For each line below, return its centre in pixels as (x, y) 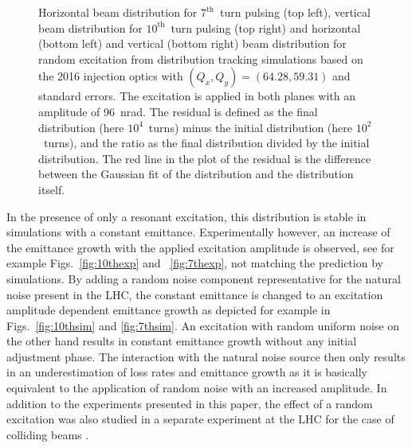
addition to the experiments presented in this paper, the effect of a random (190, 403)
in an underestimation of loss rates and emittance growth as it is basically (187, 372)
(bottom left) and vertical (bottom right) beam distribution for (192, 43)
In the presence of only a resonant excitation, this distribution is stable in (186, 216)
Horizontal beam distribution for (118, 12)
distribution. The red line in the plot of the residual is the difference (205, 158)
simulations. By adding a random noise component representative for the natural (204, 278)
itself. (52, 189)
